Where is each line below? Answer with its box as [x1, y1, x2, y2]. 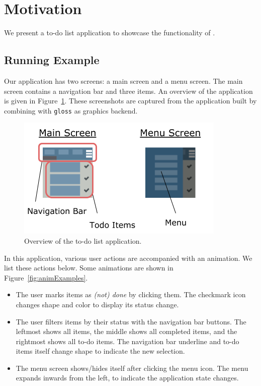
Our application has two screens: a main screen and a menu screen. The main [4, 75, 243, 86]
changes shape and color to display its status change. [16, 299, 179, 309]
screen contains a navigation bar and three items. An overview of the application [4, 85, 253, 96]
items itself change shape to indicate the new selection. [16, 346, 185, 356]
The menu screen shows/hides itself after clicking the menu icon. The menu [16, 362, 248, 373]
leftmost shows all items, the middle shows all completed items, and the [16, 326, 237, 337]
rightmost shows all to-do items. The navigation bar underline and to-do [16, 336, 239, 346]
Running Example [4, 52, 100, 68]
